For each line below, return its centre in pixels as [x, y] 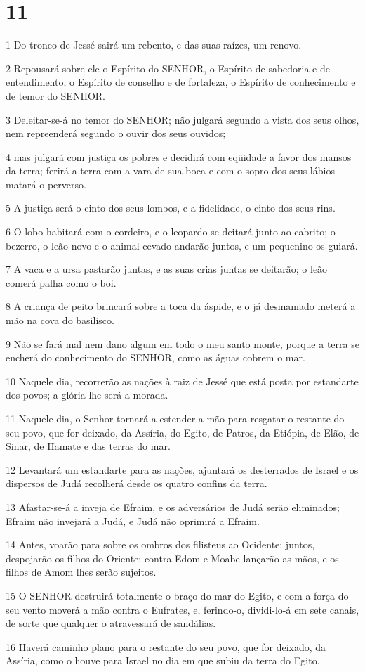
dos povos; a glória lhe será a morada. [87, 395]
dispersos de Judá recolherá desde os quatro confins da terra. [137, 483]
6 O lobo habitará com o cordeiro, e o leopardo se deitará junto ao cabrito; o [171, 232]
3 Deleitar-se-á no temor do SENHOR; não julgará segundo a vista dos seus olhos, [182, 119]
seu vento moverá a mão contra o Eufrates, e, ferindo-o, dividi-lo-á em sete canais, [182, 609]
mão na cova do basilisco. [60, 320]
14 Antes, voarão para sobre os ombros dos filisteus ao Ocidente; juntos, [160, 544]
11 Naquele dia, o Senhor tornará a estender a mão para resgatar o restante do [175, 418]
